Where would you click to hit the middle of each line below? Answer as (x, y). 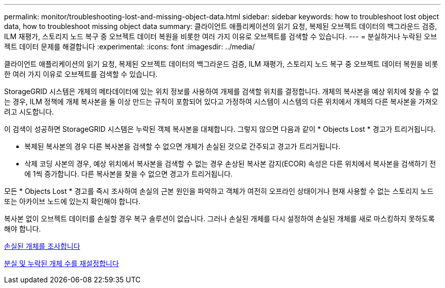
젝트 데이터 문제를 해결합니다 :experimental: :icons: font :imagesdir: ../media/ (130, 47)
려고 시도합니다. (29, 112)
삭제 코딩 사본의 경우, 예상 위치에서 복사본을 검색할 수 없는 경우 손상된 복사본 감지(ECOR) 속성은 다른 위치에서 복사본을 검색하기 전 (230, 164)
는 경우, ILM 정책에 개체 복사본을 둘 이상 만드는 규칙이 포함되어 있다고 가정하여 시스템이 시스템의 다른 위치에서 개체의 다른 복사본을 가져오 (221, 102)
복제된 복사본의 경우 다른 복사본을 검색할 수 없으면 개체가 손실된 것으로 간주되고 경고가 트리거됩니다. (182, 146)
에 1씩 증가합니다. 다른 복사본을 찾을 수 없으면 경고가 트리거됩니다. (129, 174)
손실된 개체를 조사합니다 (42, 246)
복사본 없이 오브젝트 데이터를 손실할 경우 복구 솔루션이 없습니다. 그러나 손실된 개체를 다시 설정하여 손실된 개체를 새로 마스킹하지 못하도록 (219, 219)
